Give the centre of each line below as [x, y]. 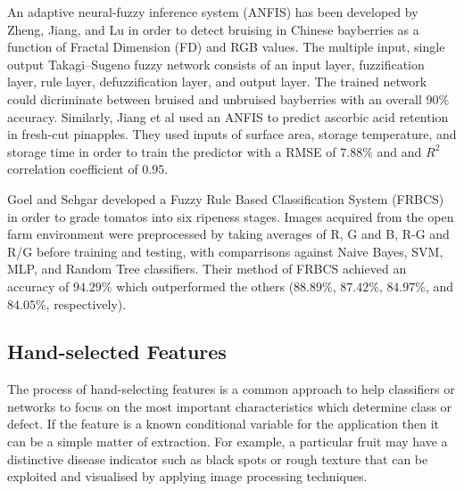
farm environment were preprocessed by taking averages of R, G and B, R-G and [228, 234]
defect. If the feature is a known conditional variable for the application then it [224, 424]
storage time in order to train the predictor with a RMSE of [172, 151]
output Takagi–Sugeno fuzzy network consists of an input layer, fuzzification [216, 64]
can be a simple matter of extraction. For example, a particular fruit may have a [228, 442]
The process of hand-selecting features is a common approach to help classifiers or [231, 389]
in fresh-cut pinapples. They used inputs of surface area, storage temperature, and [232, 134]
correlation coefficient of [73, 169]
